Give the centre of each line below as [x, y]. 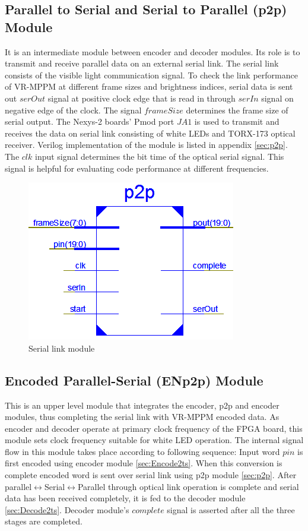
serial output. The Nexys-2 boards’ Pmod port [90, 121]
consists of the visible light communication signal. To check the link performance [151, 75]
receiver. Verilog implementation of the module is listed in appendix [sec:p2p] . [146, 145]
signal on [277, 98]
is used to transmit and [237, 121]
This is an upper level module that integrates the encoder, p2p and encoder [142, 405]
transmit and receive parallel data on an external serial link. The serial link [142, 63]
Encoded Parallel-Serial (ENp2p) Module [134, 380]
